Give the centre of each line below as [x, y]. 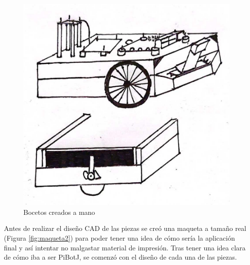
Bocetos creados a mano [59, 212]
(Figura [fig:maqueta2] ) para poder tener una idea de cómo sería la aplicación [119, 237]
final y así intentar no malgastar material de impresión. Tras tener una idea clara [125, 247]
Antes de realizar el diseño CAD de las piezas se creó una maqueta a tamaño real [125, 228]
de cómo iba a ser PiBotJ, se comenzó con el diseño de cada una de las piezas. [120, 257]
